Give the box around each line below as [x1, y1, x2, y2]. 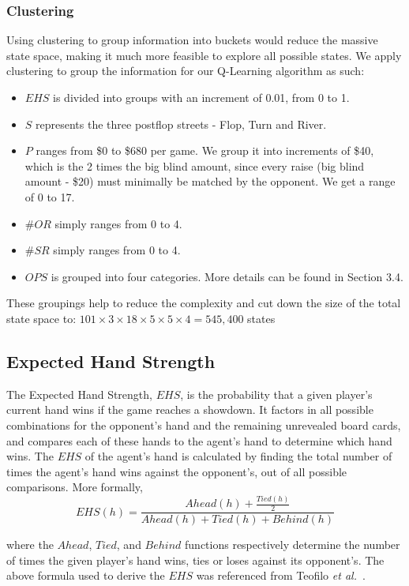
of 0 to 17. [24, 188, 75, 205]
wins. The [6, 448, 54, 464]
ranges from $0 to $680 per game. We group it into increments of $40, [36, 142, 374, 159]
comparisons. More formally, [6, 479, 143, 495]
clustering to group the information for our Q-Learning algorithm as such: [6, 62, 365, 79]
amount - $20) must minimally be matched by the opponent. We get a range [24, 173, 396, 190]
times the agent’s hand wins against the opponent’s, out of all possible [6, 463, 347, 479]
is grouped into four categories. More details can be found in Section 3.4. [51, 268, 403, 284]
